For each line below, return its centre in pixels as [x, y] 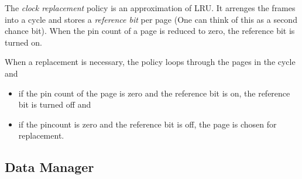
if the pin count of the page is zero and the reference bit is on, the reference [154, 93]
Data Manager [49, 167]
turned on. [23, 42]
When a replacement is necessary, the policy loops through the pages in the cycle [150, 62]
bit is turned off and [55, 104]
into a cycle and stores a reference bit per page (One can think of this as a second [151, 19]
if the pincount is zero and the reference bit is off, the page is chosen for [147, 124]
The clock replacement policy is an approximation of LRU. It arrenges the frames [150, 8]
